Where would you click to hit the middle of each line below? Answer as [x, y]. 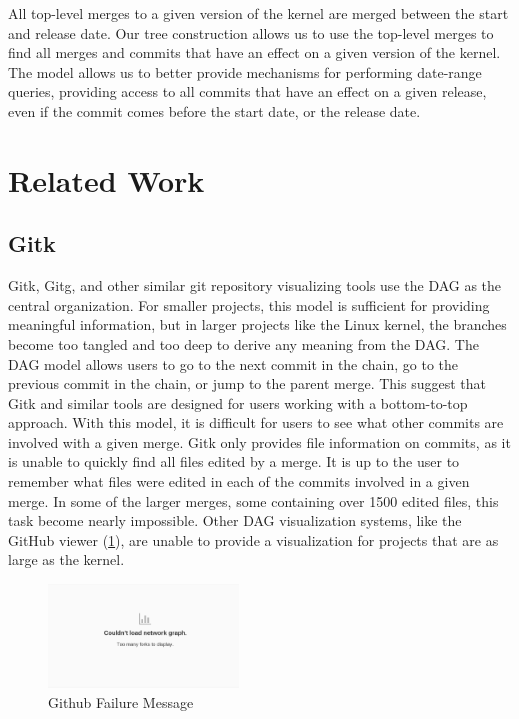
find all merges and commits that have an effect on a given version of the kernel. [254, 52]
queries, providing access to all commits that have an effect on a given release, [247, 91]
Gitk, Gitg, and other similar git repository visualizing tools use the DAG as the [255, 285]
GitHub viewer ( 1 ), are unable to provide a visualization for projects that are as [253, 539]
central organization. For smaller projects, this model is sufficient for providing [249, 304]
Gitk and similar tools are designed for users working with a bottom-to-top [238, 402]
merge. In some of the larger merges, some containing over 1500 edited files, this [253, 500]
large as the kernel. [66, 559]
